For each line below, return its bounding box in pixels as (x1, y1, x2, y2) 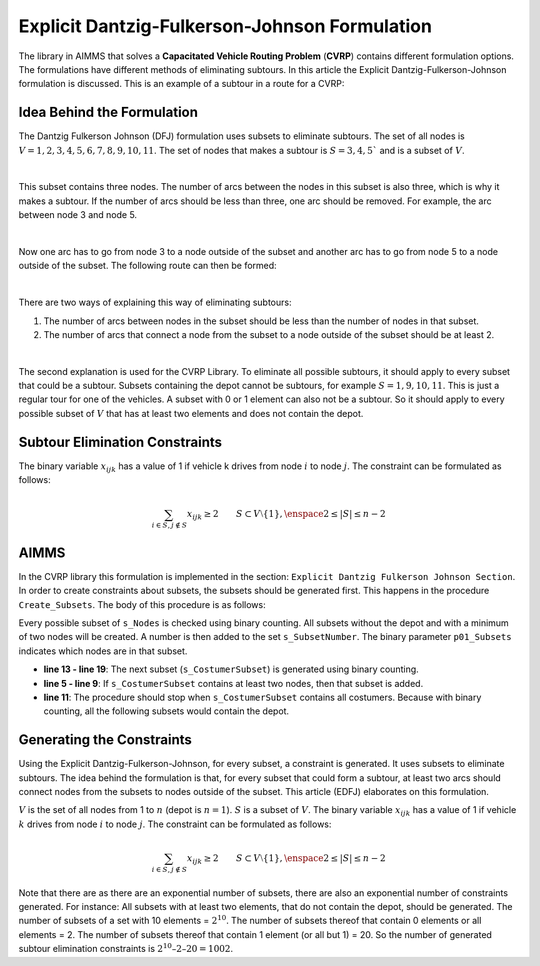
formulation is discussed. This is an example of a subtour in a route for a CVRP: (18, 78, 345, 90)
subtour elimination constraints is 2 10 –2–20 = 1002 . (18, 941, 234, 955)
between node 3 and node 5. (18, 209, 138, 221)
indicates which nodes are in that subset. (18, 645, 188, 657)
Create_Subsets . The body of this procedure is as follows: (18, 598, 266, 610)
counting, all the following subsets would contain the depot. (43, 705, 290, 717)
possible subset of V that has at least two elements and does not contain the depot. (18, 407, 364, 419)
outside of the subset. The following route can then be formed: (18, 260, 277, 272)
